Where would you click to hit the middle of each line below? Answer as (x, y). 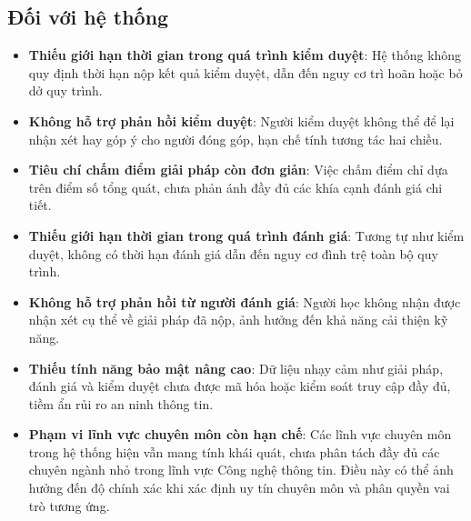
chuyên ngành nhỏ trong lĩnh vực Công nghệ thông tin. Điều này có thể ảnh (241, 470)
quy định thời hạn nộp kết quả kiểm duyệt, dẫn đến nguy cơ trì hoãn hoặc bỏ (246, 72)
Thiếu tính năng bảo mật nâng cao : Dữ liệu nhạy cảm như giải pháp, (236, 368)
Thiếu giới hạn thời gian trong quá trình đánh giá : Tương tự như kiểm (246, 235)
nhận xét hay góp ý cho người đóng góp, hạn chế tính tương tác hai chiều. (235, 139)
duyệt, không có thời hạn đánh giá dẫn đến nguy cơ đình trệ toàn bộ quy (233, 253)
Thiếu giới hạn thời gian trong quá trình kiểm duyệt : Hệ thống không (245, 55)
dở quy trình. (65, 90)
